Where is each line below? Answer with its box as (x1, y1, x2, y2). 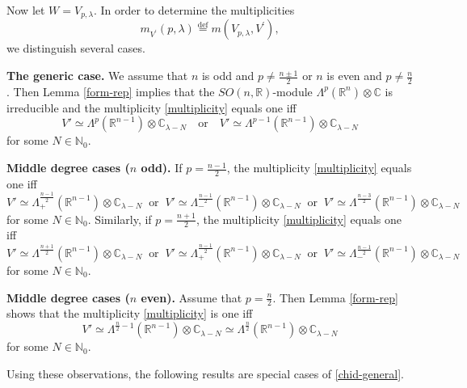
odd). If (141, 159, 183, 176)
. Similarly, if (87, 210, 152, 227)
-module (272, 82, 313, 99)
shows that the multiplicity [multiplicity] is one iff (6, 305, 253, 322)
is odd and (201, 67, 255, 84)
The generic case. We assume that (6, 67, 188, 84)
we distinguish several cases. (6, 40, 145, 57)
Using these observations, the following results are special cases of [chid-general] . (6, 365, 404, 382)
